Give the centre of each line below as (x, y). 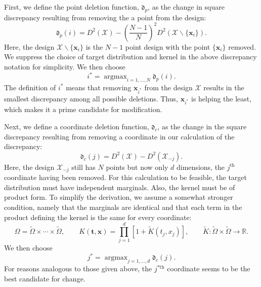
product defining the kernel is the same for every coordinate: (98, 217)
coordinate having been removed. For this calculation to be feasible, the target (126, 177)
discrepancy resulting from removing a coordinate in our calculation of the (119, 136)
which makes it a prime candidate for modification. (83, 109)
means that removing (99, 87)
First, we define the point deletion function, (72, 7)
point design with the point (168, 46)
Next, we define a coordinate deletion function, (77, 127)
